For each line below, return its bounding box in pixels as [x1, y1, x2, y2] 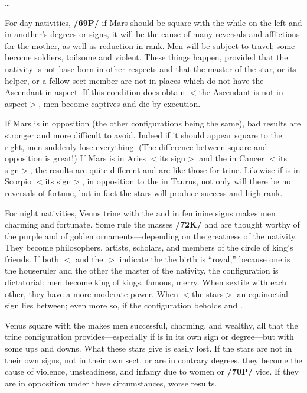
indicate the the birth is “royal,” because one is [119, 252, 290, 265]
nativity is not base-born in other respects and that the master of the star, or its [5, 62, 296, 74]
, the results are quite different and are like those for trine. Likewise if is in [30, 163, 301, 176]
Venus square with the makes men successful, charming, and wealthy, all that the [5, 319, 298, 331]
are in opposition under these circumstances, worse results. [5, 376, 217, 389]
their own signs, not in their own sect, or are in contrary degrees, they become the [5, 353, 302, 366]
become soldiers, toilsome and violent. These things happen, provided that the [5, 51, 288, 63]
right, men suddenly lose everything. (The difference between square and [5, 140, 267, 152]
